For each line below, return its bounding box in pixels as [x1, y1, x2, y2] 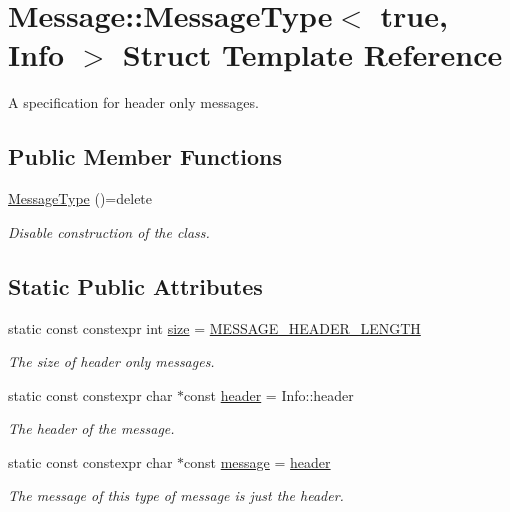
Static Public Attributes [8, 270, 263, 301]
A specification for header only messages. [8, 92, 259, 113]
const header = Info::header [184, 384, 354, 405]
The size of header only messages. [8, 351, 215, 372]
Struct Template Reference [122, 34, 503, 75]
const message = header [184, 451, 331, 472]
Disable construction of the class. [8, 221, 210, 242]
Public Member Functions [8, 141, 282, 172]
